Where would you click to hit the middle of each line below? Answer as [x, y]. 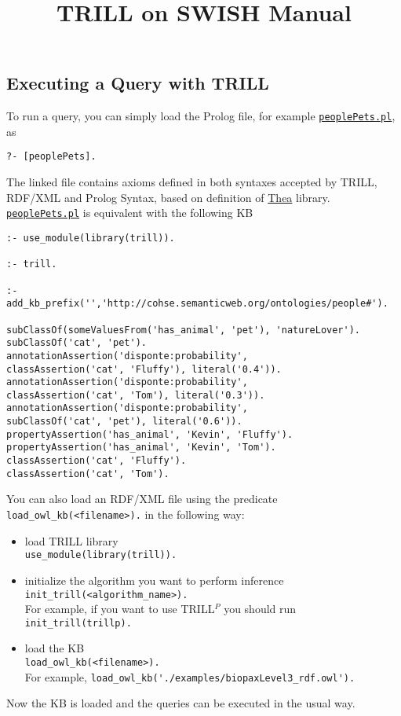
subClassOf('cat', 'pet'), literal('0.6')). [124, 422]
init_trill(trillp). [78, 623]
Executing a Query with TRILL [138, 83]
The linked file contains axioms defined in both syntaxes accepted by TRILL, [192, 182]
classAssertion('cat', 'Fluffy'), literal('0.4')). [144, 369]
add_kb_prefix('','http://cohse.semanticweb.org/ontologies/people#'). [197, 304]
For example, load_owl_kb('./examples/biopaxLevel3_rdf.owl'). [190, 676]
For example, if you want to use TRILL [120, 609]
